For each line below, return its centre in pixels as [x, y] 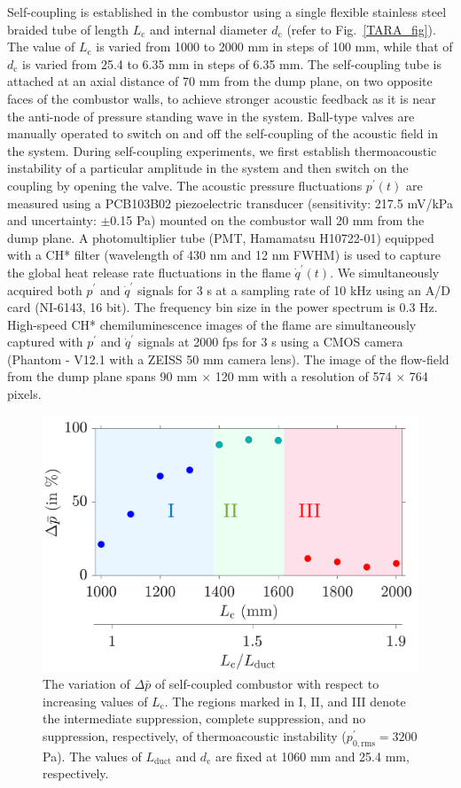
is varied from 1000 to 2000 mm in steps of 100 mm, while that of [274, 47]
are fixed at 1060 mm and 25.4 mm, [312, 756]
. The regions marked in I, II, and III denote [285, 701]
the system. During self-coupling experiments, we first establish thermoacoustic [222, 150]
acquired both [45, 289]
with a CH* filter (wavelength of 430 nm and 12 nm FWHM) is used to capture [224, 255]
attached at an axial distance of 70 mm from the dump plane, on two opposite [220, 81]
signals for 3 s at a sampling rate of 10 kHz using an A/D [294, 289]
